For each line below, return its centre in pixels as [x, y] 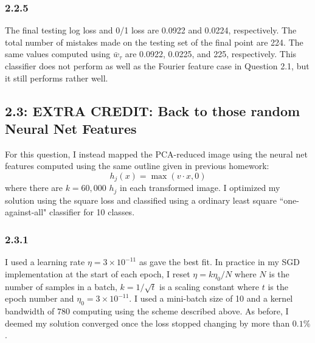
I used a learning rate [45, 262]
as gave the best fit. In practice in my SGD [220, 262]
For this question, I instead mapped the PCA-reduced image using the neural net [156, 154]
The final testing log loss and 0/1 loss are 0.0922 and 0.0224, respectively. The [151, 30]
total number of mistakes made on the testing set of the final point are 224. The [154, 42]
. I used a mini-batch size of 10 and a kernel [211, 298]
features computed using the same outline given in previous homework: [137, 166]
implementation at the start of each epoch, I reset [98, 273]
